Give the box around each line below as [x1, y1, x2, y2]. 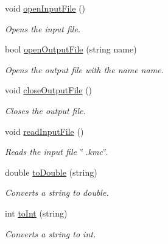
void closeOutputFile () [5, 84, 93, 96]
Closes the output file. [5, 104, 86, 117]
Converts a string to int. [5, 227, 96, 240]
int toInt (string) [5, 206, 68, 219]
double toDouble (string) [5, 165, 97, 178]
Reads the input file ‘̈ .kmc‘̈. [5, 145, 108, 158]
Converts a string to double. [5, 186, 109, 199]
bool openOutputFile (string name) [5, 43, 137, 56]
